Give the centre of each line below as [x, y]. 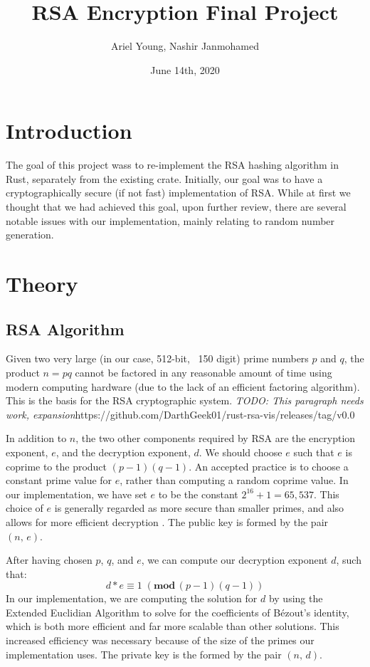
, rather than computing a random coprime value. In [234, 480]
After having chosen [49, 560]
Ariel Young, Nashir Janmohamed [185, 46]
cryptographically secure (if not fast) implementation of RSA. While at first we [178, 193]
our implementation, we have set [76, 494]
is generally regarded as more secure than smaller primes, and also [199, 508]
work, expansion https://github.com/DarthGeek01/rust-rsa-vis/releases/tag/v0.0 [180, 414]
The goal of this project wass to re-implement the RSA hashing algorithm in [173, 165]
